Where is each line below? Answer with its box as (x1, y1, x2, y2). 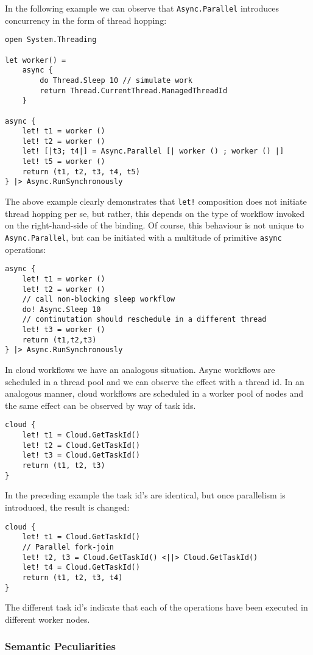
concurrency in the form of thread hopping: (5, 13, 167, 26)
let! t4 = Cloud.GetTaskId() (22, 563, 140, 572)
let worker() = (5, 55, 66, 65)
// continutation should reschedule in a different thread (22, 315, 267, 324)
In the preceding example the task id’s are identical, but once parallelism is (5, 489, 286, 501)
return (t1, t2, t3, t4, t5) (22, 167, 140, 176)
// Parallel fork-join (22, 542, 114, 551)
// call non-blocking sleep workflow (22, 295, 175, 304)
